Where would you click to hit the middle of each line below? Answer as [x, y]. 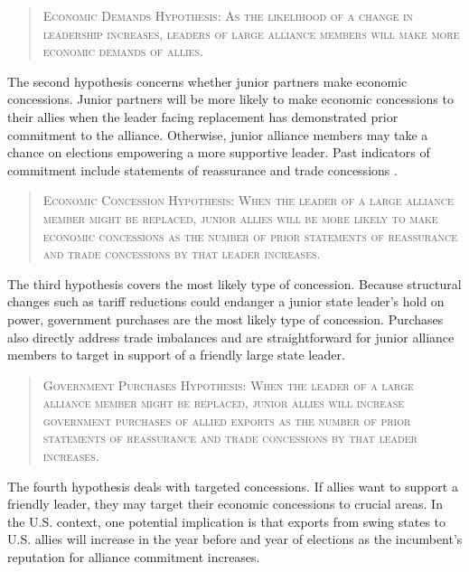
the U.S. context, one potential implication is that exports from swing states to [227, 521]
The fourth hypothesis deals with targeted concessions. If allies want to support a [233, 486]
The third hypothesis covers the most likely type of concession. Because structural [234, 283]
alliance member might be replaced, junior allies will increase [224, 403]
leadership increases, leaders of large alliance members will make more [251, 33]
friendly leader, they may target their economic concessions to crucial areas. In [225, 504]
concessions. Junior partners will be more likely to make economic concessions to [230, 99]
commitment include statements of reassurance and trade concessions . [202, 169]
